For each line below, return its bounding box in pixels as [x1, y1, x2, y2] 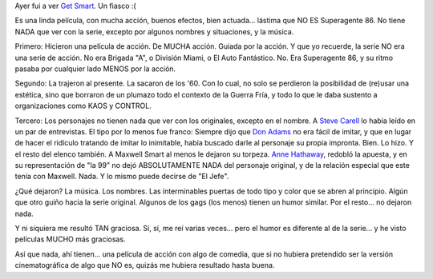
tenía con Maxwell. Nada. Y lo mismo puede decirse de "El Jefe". [14, 172, 229, 181]
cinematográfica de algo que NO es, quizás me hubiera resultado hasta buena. [14, 261, 275, 270]
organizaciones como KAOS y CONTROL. [14, 101, 152, 111]
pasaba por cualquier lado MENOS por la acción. [14, 64, 176, 74]
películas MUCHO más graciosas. [14, 234, 126, 244]
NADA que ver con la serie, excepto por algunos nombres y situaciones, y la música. [14, 26, 294, 36]
